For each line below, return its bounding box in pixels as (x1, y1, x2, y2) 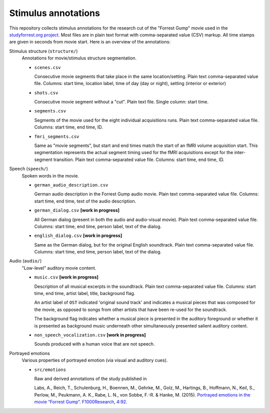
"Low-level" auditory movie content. (21, 265, 96, 271)
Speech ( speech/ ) (9, 165, 48, 172)
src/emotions (34, 366, 66, 372)
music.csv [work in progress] (34, 274, 98, 280)
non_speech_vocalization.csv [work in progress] (34, 332, 146, 337)
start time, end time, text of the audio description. (34, 198, 136, 204)
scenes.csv (34, 64, 61, 70)
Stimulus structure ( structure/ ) (9, 48, 78, 54)
